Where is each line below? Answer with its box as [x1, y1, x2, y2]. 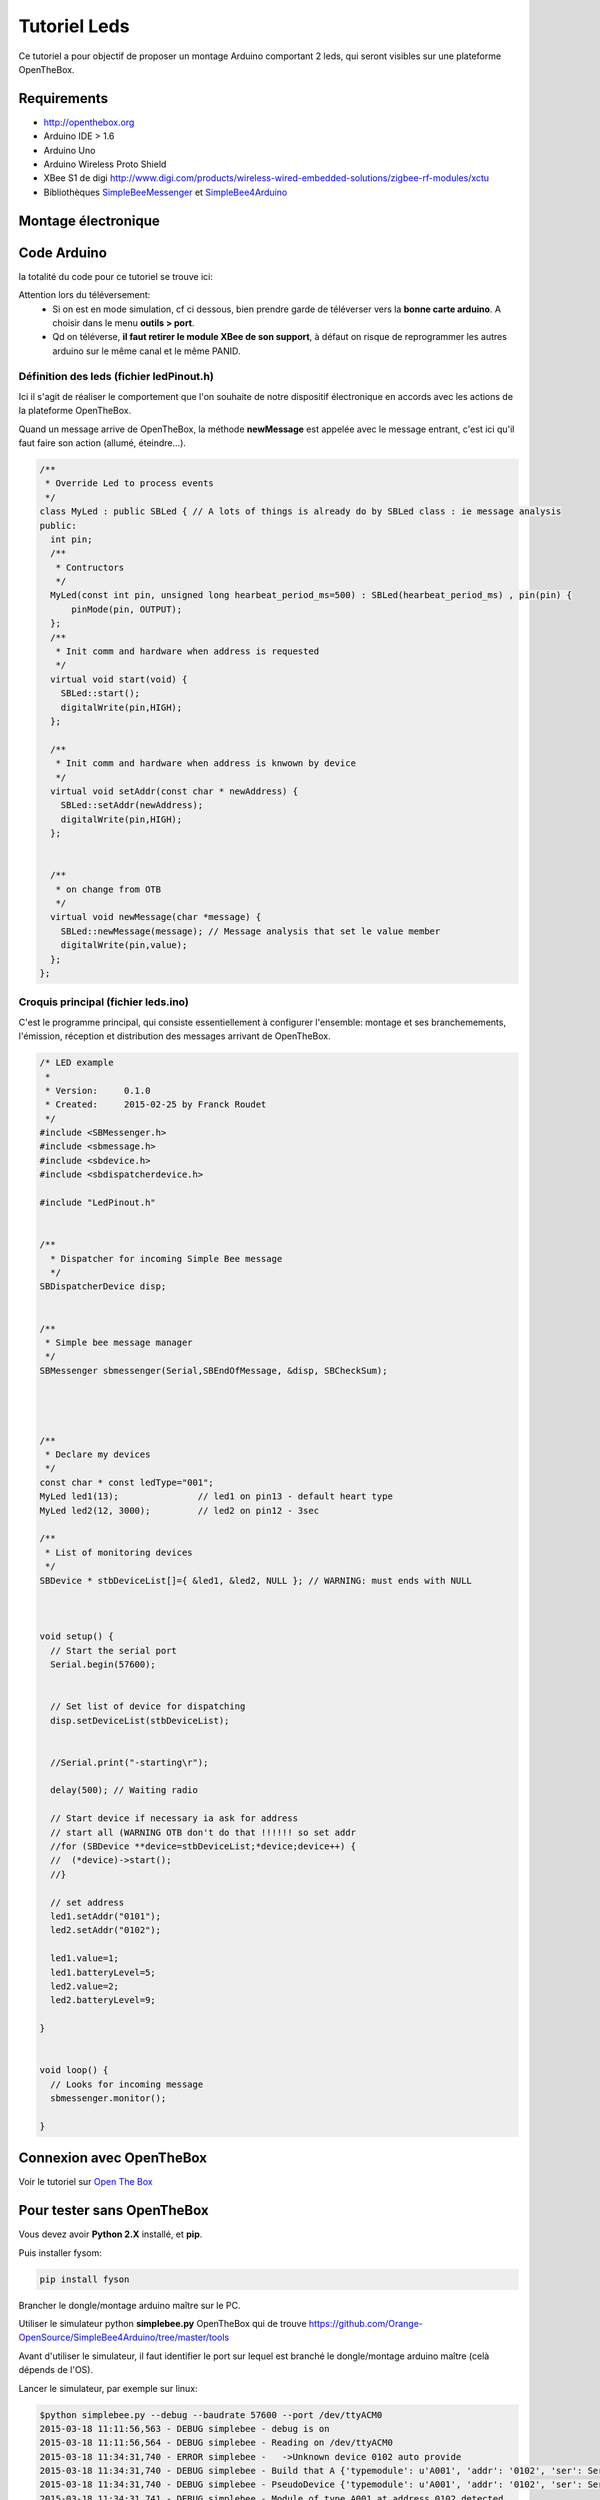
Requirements [18, 90, 109, 107]
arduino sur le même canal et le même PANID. [52, 345, 241, 357]
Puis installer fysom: [18, 2246, 102, 2259]
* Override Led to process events [45, 478, 214, 489]
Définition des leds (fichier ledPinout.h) [18, 370, 214, 384]
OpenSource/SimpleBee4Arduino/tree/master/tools [18, 2331, 230, 2344]
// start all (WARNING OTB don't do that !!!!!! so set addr [50, 1826, 357, 1838]
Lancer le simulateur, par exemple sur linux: [18, 2382, 199, 2394]
